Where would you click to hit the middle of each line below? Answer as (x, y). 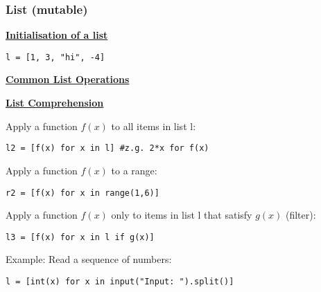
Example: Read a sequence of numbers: (89, 259)
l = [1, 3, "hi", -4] (55, 57)
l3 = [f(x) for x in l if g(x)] (80, 237)
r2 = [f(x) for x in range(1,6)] (83, 193)
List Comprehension (55, 103)
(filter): (301, 215)
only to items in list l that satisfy (182, 215)
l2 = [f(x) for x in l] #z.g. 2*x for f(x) (107, 148)
